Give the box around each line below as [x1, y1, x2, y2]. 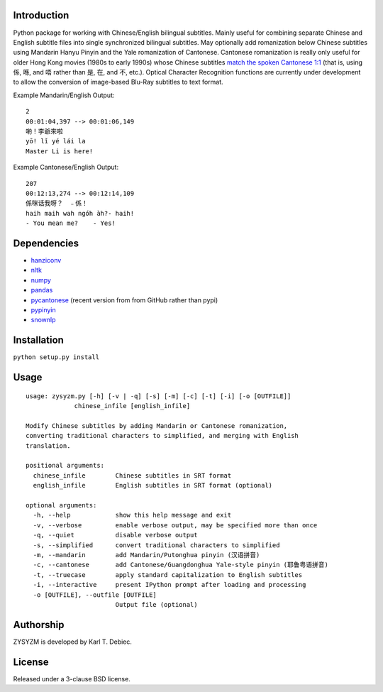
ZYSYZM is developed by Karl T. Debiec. [13, 637, 133, 646]
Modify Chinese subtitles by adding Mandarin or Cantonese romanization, [26, 422, 288, 429]
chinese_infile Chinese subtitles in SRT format [33, 471, 232, 479]
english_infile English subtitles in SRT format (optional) [33, 481, 273, 490]
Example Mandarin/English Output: [13, 91, 115, 99]
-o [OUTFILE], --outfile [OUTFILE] [33, 591, 157, 599]
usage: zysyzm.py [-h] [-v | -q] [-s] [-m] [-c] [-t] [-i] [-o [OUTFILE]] [26, 392, 292, 400]
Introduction [13, 9, 70, 21]
